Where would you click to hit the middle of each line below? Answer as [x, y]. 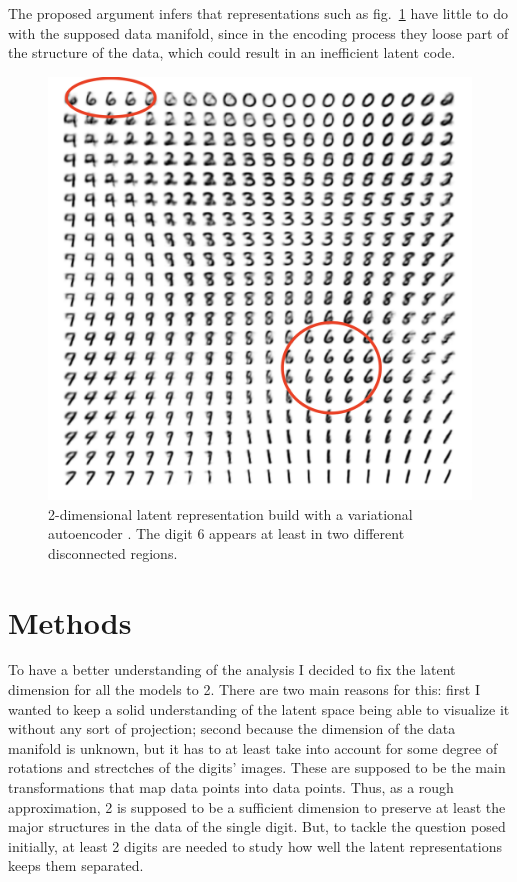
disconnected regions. [113, 552]
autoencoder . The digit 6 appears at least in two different [226, 533]
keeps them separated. [76, 865]
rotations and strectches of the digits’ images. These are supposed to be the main [257, 767]
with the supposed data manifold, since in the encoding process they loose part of [258, 32]
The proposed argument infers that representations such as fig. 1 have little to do [258, 13]
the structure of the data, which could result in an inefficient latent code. [232, 52]
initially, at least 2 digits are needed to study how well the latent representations [255, 845]
